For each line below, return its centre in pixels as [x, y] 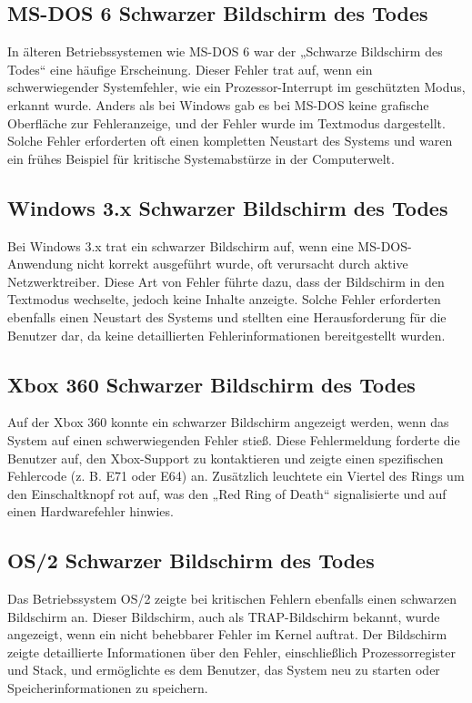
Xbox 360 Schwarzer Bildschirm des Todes [211, 384]
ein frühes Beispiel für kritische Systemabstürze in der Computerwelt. [201, 158]
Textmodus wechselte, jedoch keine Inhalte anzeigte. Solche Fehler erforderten [224, 299]
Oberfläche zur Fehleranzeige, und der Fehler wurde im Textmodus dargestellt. [226, 122]
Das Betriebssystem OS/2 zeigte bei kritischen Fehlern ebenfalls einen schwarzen [232, 599]
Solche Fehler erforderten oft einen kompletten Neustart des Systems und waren [230, 141]
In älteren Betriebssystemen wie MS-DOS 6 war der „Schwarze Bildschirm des [225, 51]
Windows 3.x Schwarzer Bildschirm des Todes [228, 207]
